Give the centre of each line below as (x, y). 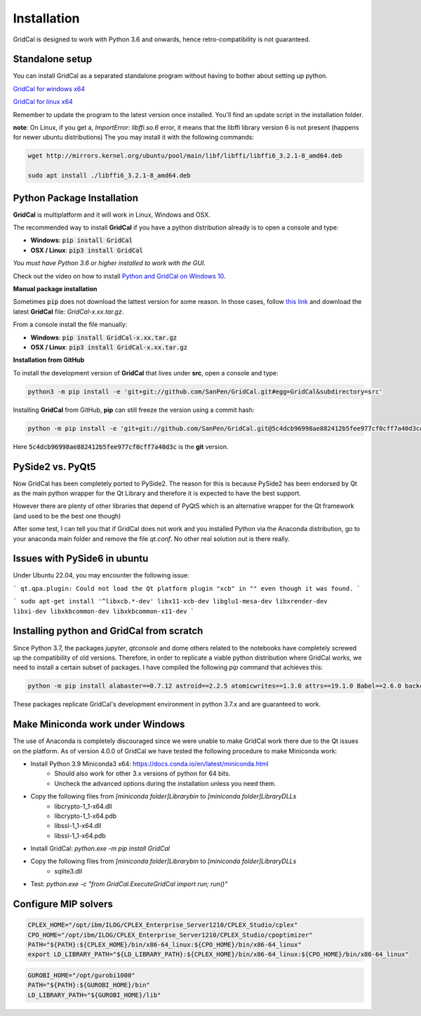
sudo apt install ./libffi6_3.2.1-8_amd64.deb (109, 176)
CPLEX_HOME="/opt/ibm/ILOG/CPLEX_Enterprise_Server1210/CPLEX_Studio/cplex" (163, 925)
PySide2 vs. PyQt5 (54, 467)
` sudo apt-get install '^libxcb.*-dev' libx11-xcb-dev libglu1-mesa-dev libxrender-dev (170, 601)
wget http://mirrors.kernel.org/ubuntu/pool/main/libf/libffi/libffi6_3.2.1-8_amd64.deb (185, 156)
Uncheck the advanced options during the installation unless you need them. (165, 783)
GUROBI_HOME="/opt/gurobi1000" (82, 976)
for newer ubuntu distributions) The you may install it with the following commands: (133, 138)
